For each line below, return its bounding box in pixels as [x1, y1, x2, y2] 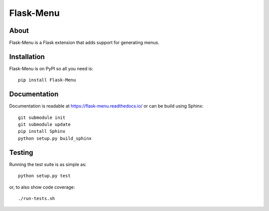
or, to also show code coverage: [9, 184, 75, 190]
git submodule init [18, 114, 66, 120]
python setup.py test [18, 173, 71, 179]
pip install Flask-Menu [18, 77, 76, 83]
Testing [9, 148, 33, 157]
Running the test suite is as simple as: [9, 161, 87, 167]
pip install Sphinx [18, 128, 66, 134]
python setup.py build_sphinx [18, 135, 92, 141]
